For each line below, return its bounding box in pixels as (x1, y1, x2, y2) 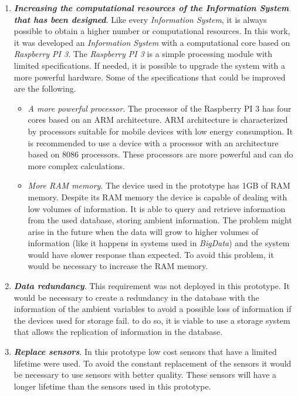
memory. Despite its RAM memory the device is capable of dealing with (28, 190, 287, 203)
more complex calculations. (28, 159, 125, 172)
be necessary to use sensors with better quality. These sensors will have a (13, 368, 277, 381)
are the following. (13, 82, 76, 95)
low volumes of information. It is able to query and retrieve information (28, 202, 286, 214)
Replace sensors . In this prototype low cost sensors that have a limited (13, 345, 277, 358)
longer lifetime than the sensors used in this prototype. (13, 380, 211, 392)
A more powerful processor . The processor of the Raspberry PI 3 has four (28, 102, 292, 114)
